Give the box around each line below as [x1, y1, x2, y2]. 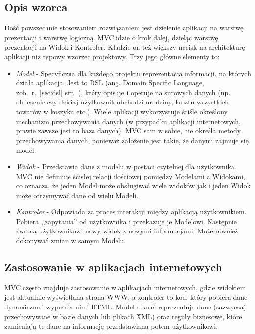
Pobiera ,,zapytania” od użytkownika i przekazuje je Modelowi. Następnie [16, 216, 237, 226]
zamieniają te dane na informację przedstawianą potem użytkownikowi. [4, 321, 218, 331]
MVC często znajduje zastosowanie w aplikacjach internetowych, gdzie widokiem [4, 282, 246, 292]
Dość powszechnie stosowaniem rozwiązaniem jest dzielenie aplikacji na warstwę [4, 23, 244, 33]
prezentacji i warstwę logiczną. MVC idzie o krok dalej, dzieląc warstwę [4, 32, 218, 42]
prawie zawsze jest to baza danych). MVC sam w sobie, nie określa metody [16, 126, 241, 136]
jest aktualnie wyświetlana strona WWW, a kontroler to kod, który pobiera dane [4, 292, 248, 302]
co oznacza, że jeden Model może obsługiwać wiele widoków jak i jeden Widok [16, 180, 251, 191]
